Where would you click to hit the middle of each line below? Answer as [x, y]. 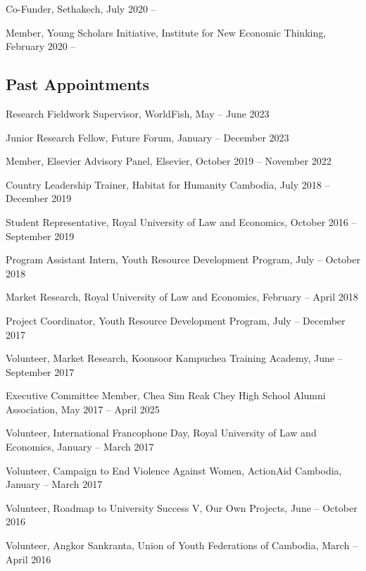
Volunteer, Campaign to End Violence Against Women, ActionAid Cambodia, [174, 470]
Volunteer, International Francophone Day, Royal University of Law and [161, 433]
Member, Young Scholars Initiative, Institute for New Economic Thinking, [166, 32]
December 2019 [39, 198]
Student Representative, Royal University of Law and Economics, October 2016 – [181, 221]
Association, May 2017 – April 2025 [83, 409]
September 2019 [40, 236]
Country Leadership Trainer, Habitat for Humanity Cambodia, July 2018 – [168, 184]
